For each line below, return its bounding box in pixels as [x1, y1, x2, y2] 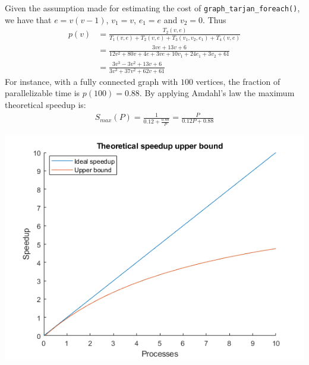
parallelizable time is [5, 87, 80, 99]
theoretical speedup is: [5, 99, 86, 111]
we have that [5, 13, 52, 26]
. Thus [203, 13, 226, 26]
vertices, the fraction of [196, 75, 280, 87]
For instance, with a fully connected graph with [5, 75, 178, 87]
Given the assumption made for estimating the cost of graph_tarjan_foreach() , [5, 2, 300, 14]
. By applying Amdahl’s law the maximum [139, 87, 295, 99]
